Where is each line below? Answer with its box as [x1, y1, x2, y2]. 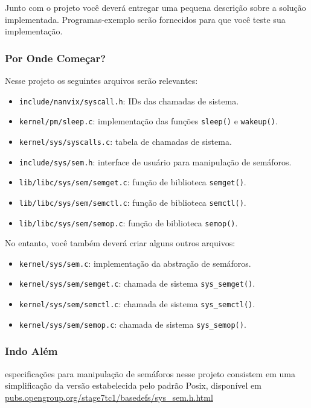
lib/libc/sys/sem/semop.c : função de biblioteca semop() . [19, 216, 238, 229]
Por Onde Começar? [5, 50, 106, 65]
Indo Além [5, 343, 58, 359]
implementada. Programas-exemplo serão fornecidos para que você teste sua [5, 13, 286, 25]
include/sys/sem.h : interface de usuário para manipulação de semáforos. [19, 155, 292, 168]
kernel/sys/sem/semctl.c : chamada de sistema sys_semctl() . [19, 298, 255, 310]
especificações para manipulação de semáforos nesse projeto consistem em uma [5, 367, 295, 380]
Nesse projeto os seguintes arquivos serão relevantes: [5, 74, 198, 86]
